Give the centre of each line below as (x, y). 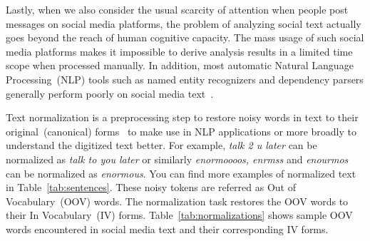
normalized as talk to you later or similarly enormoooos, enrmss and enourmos (177, 159)
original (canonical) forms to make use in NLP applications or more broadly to (181, 131)
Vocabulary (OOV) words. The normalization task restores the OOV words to (177, 201)
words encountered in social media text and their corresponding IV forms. (167, 229)
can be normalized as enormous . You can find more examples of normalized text (181, 173)
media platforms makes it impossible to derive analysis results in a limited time (179, 51)
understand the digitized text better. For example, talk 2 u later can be (161, 145)
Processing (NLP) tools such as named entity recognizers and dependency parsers (185, 79)
